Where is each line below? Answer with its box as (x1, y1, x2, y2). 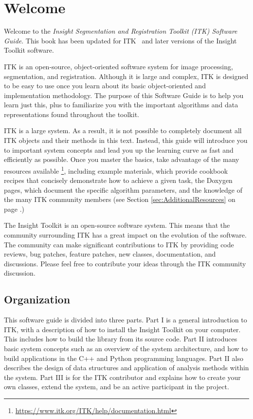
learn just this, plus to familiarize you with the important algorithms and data (4, 100, 238, 110)
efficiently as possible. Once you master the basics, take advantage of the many (4, 154, 239, 164)
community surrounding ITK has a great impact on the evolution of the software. (4, 230, 247, 240)
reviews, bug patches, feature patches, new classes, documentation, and (4, 249, 216, 259)
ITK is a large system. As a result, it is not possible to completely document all (4, 125, 242, 136)
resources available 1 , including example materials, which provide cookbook (4, 164, 228, 176)
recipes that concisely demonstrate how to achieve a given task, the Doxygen (4, 175, 233, 185)
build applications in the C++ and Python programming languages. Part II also (4, 353, 243, 363)
